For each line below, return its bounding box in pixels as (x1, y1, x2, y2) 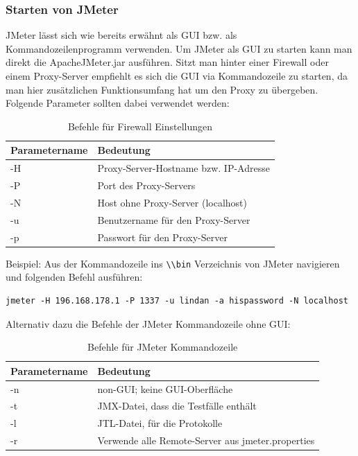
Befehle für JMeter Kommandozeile (87, 340, 238, 354)
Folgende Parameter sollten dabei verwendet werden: (6, 96, 230, 110)
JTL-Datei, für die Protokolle (97, 416, 223, 430)
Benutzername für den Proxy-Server (97, 212, 250, 227)
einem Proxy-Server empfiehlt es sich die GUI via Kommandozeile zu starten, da (6, 69, 348, 82)
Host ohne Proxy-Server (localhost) (97, 195, 247, 209)
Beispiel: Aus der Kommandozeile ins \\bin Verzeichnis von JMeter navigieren (6, 256, 340, 270)
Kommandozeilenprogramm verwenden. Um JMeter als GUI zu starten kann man (6, 41, 352, 55)
